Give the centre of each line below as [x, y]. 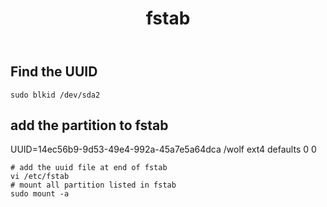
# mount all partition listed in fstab [93, 185]
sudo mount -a [40, 194]
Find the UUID [54, 72]
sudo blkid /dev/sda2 [55, 95]
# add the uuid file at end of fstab [89, 168]
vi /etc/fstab [40, 177]
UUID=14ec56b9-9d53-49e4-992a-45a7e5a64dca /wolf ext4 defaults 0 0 [163, 149]
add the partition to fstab [89, 125]
